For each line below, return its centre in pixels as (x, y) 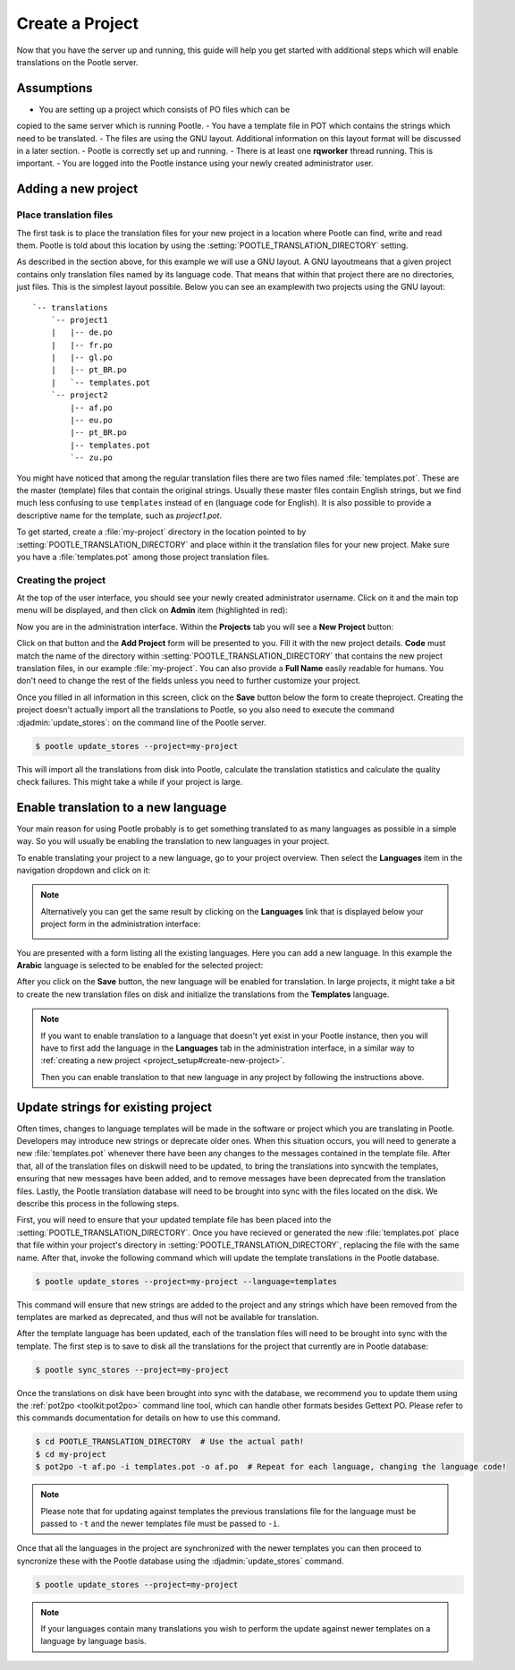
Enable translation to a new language (122, 807)
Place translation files (65, 215)
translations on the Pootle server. (77, 62)
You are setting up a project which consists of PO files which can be (165, 109)
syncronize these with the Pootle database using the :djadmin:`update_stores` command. (180, 1561)
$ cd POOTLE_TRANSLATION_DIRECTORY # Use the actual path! (170, 1442)
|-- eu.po (92, 420)
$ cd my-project (71, 1454)
